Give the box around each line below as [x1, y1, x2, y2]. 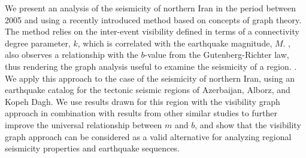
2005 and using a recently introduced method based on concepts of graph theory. [5, 13, 302, 26]
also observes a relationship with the [5, 48, 138, 61]
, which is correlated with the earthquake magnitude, [77, 36, 272, 49]
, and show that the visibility [195, 118, 301, 131]
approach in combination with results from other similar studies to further [5, 107, 277, 119]
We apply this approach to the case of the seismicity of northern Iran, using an [5, 72, 295, 84]
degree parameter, [5, 36, 71, 49]
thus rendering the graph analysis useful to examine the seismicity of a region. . [5, 60, 297, 72]
